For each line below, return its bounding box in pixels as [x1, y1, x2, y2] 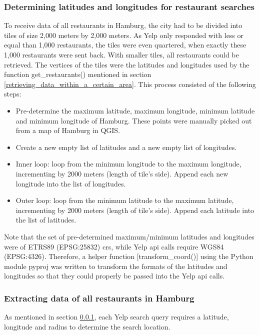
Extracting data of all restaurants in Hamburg [4, 291, 194, 304]
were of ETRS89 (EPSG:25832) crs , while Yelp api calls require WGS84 [4, 241, 224, 251]
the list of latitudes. [15, 214, 76, 225]
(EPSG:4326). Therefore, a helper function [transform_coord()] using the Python [4, 251, 253, 261]
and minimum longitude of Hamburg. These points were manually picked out [15, 115, 252, 125]
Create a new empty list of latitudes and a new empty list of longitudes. [15, 141, 237, 152]
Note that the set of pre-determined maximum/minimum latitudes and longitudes [4, 231, 254, 241]
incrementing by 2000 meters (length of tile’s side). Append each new [15, 168, 228, 178]
